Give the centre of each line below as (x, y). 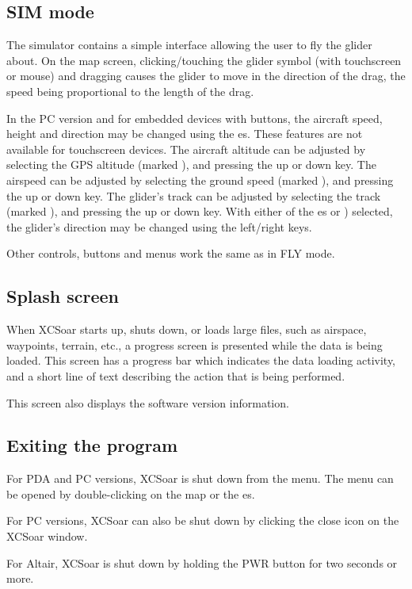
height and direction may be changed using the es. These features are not (185, 134)
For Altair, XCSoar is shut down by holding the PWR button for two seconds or (202, 562)
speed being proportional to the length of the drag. (130, 91)
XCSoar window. (47, 536)
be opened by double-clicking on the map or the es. (131, 493)
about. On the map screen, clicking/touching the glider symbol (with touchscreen (204, 60)
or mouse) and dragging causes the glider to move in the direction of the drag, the (206, 76)
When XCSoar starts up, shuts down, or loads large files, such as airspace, (187, 329)
